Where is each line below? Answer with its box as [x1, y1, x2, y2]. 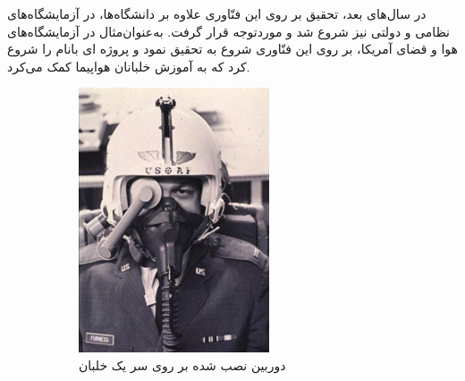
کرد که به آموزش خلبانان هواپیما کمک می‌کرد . [7, 56, 250, 75]
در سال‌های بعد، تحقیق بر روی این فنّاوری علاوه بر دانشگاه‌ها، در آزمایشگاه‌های [7, 4, 427, 22]
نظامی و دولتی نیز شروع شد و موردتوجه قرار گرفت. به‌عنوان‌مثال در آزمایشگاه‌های [7, 21, 451, 40]
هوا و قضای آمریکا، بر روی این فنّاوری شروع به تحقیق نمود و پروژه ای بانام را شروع [7, 39, 458, 58]
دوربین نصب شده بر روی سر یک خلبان [79, 355, 286, 374]
